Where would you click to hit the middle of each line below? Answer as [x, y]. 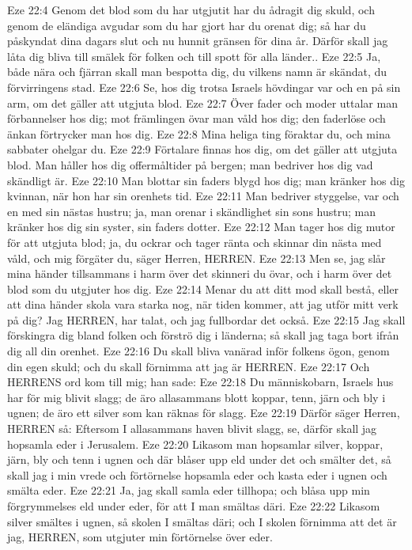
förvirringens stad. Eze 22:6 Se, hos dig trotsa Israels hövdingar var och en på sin [204, 87]
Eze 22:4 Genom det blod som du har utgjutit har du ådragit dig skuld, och [191, 9]
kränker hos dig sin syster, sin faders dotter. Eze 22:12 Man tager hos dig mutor [201, 227]
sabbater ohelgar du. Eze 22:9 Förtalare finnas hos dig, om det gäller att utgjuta [202, 149]
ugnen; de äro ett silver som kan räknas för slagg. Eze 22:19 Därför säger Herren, [204, 413]
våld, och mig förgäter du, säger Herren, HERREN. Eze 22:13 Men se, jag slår [197, 258]
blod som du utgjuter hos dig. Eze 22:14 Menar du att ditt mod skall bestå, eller [203, 288]
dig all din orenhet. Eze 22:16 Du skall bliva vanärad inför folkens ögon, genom [198, 351]
